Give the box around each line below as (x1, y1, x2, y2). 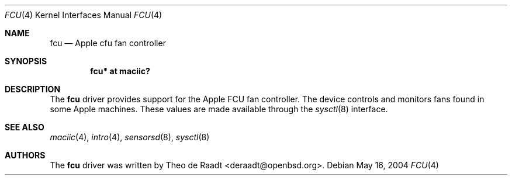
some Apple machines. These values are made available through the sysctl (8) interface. (50, 104, 388, 114)
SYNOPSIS (5, 56, 47, 66)
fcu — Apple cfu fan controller (50, 38, 166, 48)
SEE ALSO (5, 122, 44, 132)
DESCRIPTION (5, 84, 61, 94)
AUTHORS (5, 150, 46, 160)
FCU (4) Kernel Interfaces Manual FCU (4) (5, 10, 162, 20)
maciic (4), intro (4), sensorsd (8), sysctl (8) (50, 132, 210, 142)
